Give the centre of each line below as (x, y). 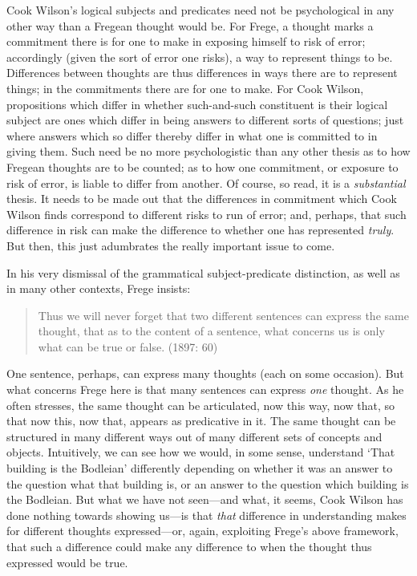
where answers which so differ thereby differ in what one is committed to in (192, 135)
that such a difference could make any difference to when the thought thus (189, 546)
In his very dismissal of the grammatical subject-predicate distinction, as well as (203, 272)
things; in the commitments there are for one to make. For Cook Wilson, (185, 88)
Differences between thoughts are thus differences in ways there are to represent (202, 73)
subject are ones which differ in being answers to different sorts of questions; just (205, 120)
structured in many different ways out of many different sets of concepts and (194, 436)
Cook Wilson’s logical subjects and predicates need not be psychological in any (200, 10)
